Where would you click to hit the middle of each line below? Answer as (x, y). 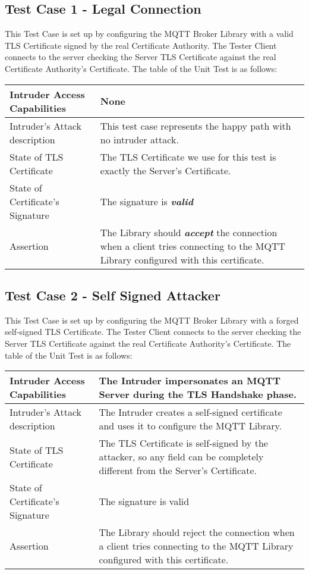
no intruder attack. (139, 139)
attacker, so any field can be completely (181, 457)
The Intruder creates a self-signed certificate (190, 412)
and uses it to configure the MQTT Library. (190, 426)
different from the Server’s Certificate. (178, 471)
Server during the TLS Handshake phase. (198, 394)
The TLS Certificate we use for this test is (188, 156)
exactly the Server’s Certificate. (165, 170)
